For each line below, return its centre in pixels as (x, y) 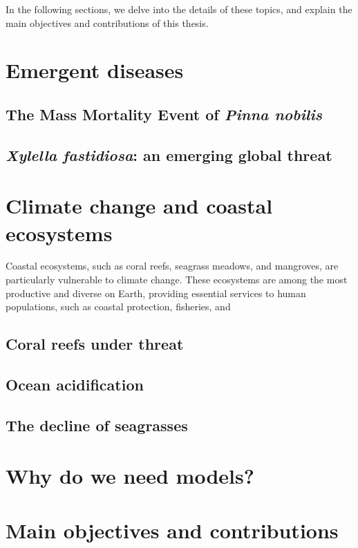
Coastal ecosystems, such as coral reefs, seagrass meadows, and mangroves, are (172, 266)
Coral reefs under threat (95, 344)
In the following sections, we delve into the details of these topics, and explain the (179, 9)
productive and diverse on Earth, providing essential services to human (156, 293)
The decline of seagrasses (97, 425)
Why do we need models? (130, 476)
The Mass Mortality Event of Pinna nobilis (164, 114)
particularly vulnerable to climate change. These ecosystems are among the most (177, 280)
